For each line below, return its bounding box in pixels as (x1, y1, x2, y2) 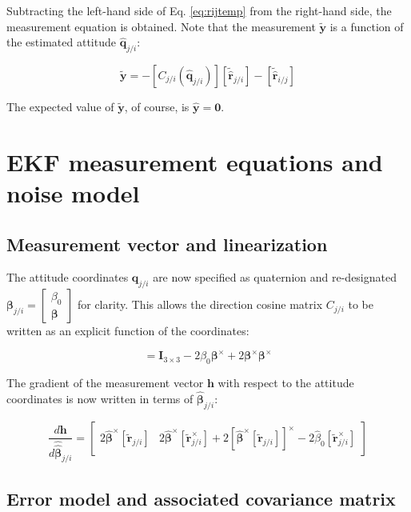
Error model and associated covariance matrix (6, 486, 396, 510)
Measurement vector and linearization (6, 231, 328, 256)
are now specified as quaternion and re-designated (153, 269, 397, 286)
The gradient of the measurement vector (6, 374, 204, 391)
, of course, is (124, 98, 190, 114)
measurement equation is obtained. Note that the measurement (6, 18, 316, 34)
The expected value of (6, 98, 114, 114)
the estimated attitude (6, 34, 116, 50)
